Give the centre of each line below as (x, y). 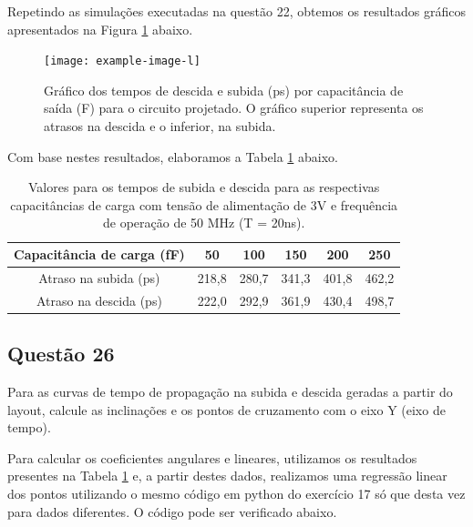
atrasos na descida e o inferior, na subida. (160, 126)
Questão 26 (61, 354)
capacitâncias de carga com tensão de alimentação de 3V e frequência (204, 204)
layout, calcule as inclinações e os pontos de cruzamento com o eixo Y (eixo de (226, 409)
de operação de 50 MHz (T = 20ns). (204, 223)
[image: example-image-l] (122, 61)
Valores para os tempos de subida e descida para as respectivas (204, 187)
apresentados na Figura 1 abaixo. (100, 29)
